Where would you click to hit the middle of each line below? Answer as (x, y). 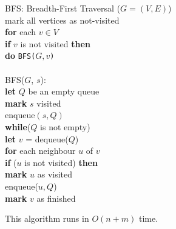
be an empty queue (64, 91)
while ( (18, 127)
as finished (56, 198)
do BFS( (20, 55)
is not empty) (65, 127)
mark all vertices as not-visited (62, 20)
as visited (55, 174)
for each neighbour (40, 151)
